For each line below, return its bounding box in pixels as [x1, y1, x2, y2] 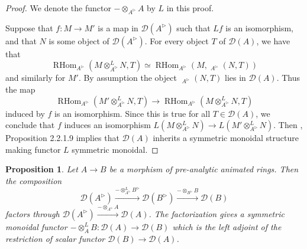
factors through [5, 207, 60, 219]
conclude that [5, 119, 55, 131]
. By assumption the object [78, 71, 177, 84]
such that [176, 21, 211, 34]
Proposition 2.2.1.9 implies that [5, 132, 119, 144]
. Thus [276, 71, 300, 84]
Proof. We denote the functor [5, 2, 111, 14]
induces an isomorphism [64, 119, 151, 131]
